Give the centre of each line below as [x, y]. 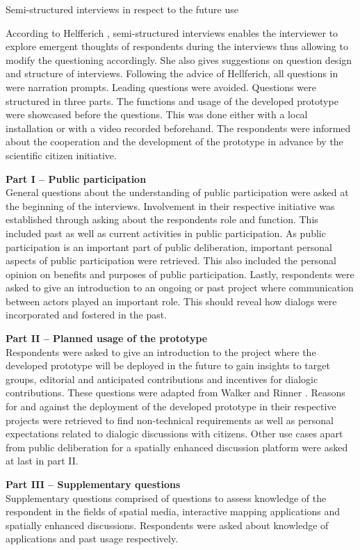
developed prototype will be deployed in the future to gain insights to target [168, 365]
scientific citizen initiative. [61, 155]
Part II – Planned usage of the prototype [107, 338]
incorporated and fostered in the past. [87, 315]
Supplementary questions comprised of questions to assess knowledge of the [166, 498]
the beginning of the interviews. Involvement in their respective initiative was [170, 205]
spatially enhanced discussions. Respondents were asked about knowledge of [167, 525]
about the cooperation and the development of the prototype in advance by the [174, 141]
